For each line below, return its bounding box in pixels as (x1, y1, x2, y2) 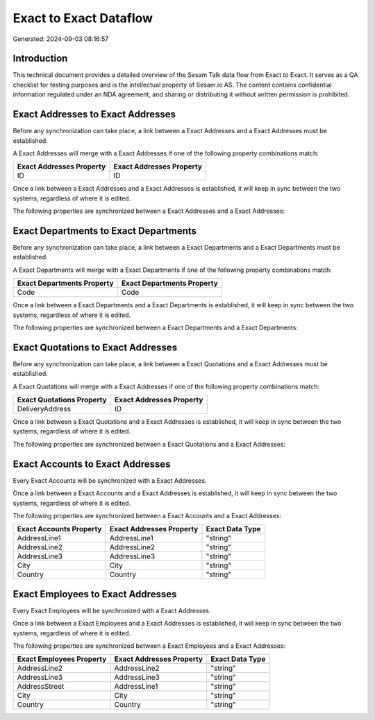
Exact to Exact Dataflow (12, 10, 153, 26)
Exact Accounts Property (17, 524, 102, 534)
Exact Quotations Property (17, 395, 107, 405)
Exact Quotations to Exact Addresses (12, 341, 177, 353)
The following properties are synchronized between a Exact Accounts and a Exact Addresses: (12, 511, 282, 520)
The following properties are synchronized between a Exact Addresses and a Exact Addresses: (12, 207, 285, 215)
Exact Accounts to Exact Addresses (12, 458, 171, 470)
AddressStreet (17, 682, 65, 692)
